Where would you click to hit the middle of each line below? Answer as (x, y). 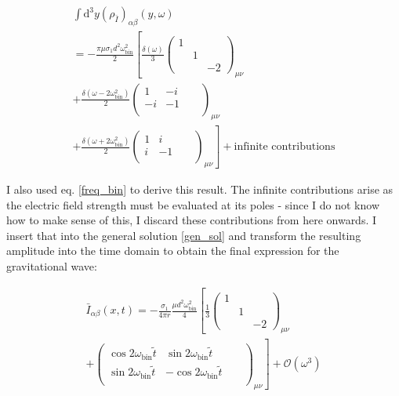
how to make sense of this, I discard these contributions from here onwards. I (192, 220)
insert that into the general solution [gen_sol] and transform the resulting (184, 235)
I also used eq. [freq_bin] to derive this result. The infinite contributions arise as (200, 189)
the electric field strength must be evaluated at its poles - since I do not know (193, 204)
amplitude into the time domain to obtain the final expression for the (173, 251)
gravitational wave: (52, 266)
